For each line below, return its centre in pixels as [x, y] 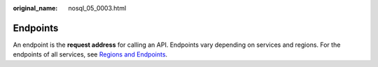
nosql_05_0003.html [97, 8]
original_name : [35, 8]
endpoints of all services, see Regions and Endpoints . [90, 54]
